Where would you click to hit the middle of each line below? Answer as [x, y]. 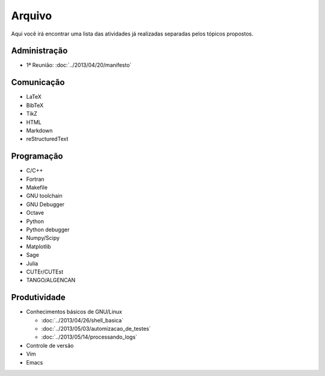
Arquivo [32, 16]
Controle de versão [50, 345]
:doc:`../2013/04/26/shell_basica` [82, 320]
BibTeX [35, 105]
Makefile [37, 187]
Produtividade [38, 297]
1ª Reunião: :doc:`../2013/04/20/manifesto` [79, 65]
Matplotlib [39, 246]
